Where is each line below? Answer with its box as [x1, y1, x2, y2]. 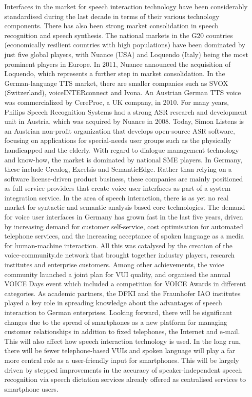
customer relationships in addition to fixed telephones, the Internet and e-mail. [4, 326, 240, 337]
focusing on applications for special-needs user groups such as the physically [4, 135, 232, 145]
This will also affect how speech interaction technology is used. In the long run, [4, 336, 241, 346]
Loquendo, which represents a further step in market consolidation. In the [4, 68, 225, 79]
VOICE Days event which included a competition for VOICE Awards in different [4, 278, 246, 289]
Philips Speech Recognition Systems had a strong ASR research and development [4, 106, 248, 117]
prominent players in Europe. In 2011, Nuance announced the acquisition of [4, 59, 231, 69]
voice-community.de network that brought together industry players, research [4, 250, 235, 260]
